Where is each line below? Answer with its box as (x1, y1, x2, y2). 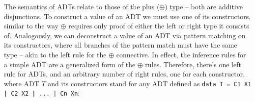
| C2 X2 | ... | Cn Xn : (4, 88, 80, 98)
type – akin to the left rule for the (4, 49, 107, 59)
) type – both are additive (165, 1, 243, 11)
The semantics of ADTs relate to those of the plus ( (4, 1, 160, 11)
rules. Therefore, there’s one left (145, 59, 241, 69)
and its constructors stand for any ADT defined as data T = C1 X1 (48, 78, 252, 88)
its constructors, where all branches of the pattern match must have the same (4, 40, 237, 50)
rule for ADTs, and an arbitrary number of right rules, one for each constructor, (4, 69, 245, 79)
